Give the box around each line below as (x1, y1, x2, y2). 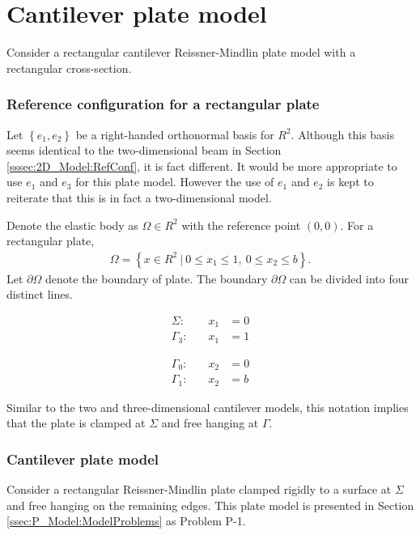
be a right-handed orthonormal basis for (75, 125, 274, 142)
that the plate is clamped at (6, 414, 146, 431)
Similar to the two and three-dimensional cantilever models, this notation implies (6, 398, 409, 415)
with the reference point (181, 216, 301, 233)
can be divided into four (289, 270, 409, 287)
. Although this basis (291, 125, 395, 142)
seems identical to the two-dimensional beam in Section (6, 142, 282, 159)
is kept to (327, 173, 374, 190)
